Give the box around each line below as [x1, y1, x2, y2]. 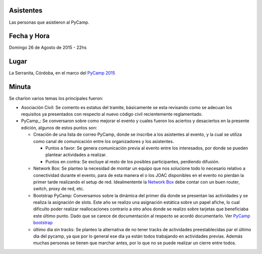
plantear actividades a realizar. [45, 152, 107, 158]
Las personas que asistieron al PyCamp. [9, 19, 90, 25]
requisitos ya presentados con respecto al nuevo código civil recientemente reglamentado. [21, 111, 203, 117]
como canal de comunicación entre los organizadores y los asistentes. [33, 138, 174, 144]
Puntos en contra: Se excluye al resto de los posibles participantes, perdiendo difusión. [45, 159, 220, 164]
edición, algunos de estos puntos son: [21, 125, 98, 130]
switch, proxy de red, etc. [33, 186, 84, 191]
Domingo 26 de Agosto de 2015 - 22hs [9, 45, 87, 50]
